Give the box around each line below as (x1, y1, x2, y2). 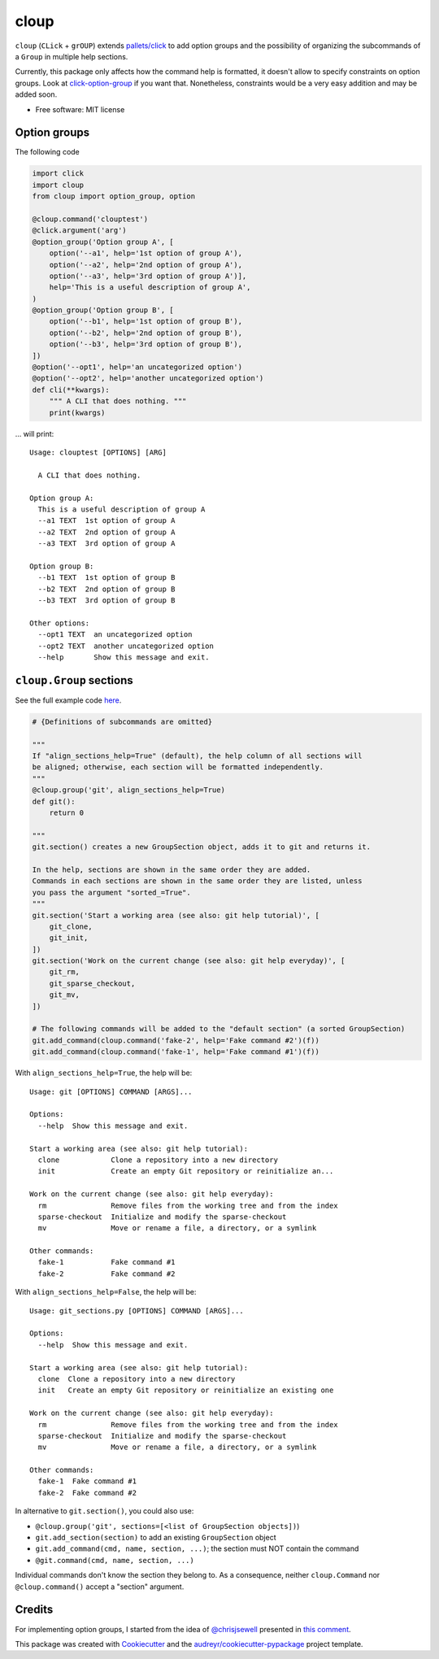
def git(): (32, 797, 76, 806)
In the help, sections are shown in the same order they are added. (32, 864, 311, 874)
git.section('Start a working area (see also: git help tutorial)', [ (32, 911, 320, 920)
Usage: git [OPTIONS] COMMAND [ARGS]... (29, 1086, 193, 1096)
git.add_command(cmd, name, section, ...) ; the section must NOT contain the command (35, 1544, 359, 1553)
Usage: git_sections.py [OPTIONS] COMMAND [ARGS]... (29, 1306, 244, 1315)
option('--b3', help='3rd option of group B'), (49, 340, 243, 349)
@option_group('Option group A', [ (32, 237, 174, 246)
